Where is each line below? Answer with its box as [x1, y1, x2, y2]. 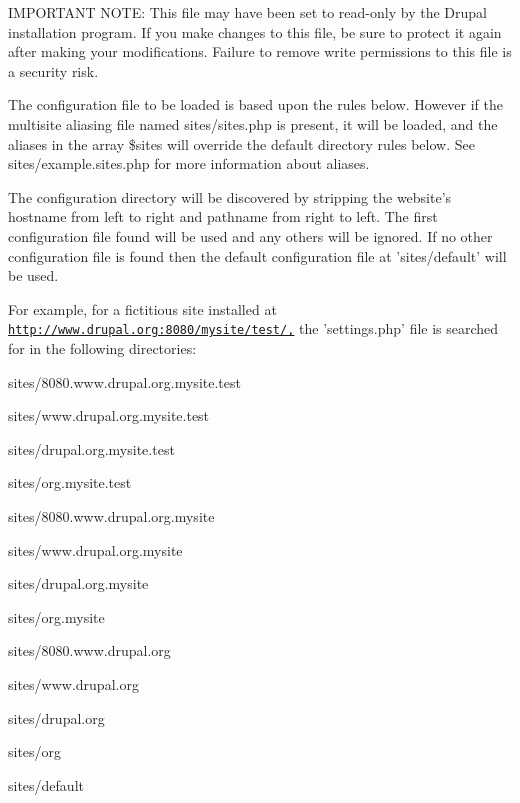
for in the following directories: [8, 337, 197, 358]
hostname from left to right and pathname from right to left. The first [8, 206, 438, 227]
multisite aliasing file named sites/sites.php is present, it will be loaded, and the [8, 113, 498, 134]
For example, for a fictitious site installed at [8, 298, 277, 319]
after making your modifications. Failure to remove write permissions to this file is [8, 41, 512, 62]
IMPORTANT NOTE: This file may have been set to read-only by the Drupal [8, 2, 487, 22]
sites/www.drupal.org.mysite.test [8, 405, 210, 426]
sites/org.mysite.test [8, 472, 132, 493]
